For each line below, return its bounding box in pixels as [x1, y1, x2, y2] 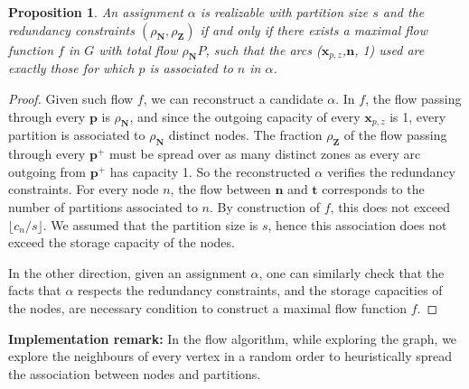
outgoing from [8, 162, 87, 181]
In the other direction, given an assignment [8, 263, 247, 282]
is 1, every [389, 107, 446, 125]
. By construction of [210, 197, 321, 216]
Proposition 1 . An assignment [8, 3, 183, 21]
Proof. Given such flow [8, 88, 134, 107]
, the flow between [170, 180, 271, 199]
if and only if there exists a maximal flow [200, 20, 427, 39]
